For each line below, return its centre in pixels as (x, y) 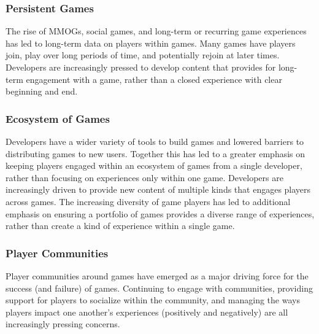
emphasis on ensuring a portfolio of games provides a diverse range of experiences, (160, 213)
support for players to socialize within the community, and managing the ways (153, 300)
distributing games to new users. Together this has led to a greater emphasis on (156, 153)
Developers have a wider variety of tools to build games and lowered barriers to (155, 141)
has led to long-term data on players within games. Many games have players (151, 43)
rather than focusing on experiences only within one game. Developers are (144, 177)
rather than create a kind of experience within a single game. (120, 226)
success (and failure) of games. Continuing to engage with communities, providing (159, 288)
